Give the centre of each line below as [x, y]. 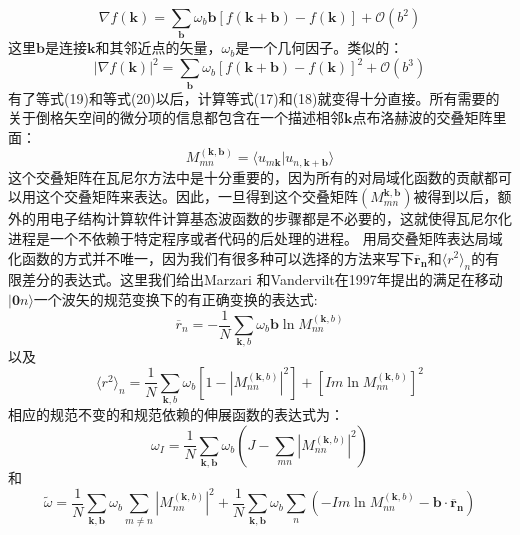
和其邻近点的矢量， [158, 47]
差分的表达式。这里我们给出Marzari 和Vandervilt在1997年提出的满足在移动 [262, 279]
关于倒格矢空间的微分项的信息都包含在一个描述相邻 [176, 117]
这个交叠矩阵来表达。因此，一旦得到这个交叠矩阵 [196, 196]
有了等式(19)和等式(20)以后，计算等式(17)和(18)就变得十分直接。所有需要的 [254, 97]
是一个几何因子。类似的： [319, 47]
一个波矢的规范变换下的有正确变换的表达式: [175, 298]
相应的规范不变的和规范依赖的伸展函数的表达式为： [176, 414]
